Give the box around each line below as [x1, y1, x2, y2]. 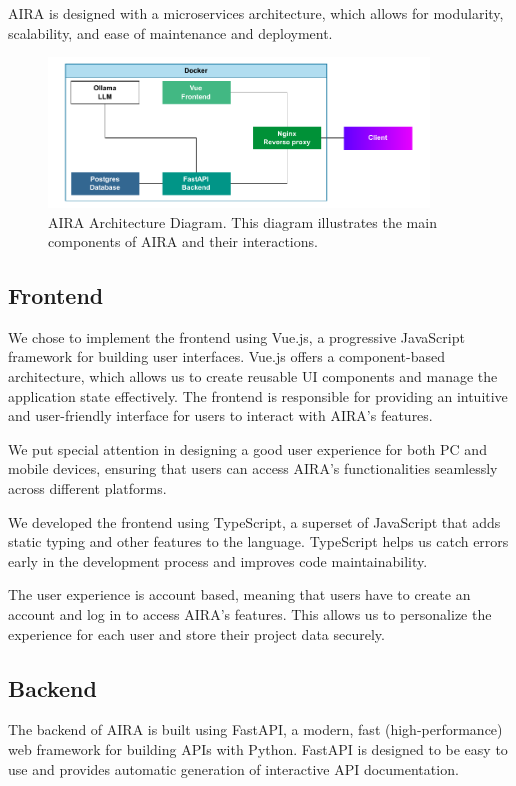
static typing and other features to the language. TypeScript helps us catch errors [8, 531, 509, 552]
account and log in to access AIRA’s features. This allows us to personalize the [8, 604, 492, 625]
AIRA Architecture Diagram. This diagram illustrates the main [48, 211, 437, 232]
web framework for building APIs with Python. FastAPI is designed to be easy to [8, 739, 508, 759]
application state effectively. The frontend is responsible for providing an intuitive [8, 385, 508, 406]
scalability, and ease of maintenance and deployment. [8, 22, 333, 43]
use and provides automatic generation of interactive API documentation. [8, 758, 459, 779]
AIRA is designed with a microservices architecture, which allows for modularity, [8, 3, 504, 23]
